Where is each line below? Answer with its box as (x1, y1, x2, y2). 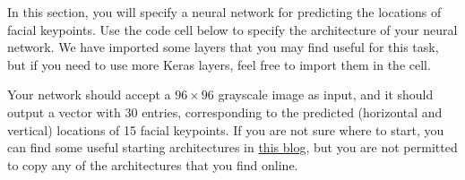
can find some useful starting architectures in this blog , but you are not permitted (7, 138, 458, 157)
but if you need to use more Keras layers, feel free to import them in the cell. (7, 55, 431, 73)
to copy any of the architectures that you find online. (7, 155, 298, 174)
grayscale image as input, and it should (218, 85, 434, 104)
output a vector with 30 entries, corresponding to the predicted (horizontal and (7, 102, 443, 121)
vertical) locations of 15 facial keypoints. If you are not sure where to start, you (7, 120, 444, 139)
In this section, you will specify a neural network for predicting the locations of (7, 3, 442, 21)
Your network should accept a (7, 85, 171, 104)
